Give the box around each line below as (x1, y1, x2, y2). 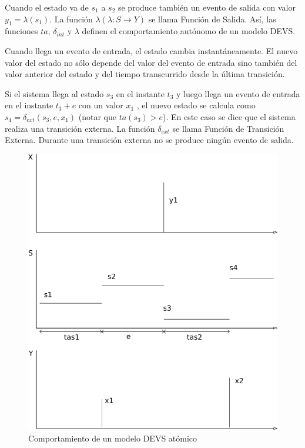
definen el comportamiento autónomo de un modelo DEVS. (82, 25, 296, 37)
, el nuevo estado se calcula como (136, 99, 256, 111)
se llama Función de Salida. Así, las (148, 12, 276, 25)
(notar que (78, 110, 116, 122)
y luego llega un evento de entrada (176, 87, 300, 99)
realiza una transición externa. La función (5, 122, 155, 134)
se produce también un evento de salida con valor (118, 1, 296, 13)
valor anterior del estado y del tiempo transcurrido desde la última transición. (5, 68, 285, 80)
